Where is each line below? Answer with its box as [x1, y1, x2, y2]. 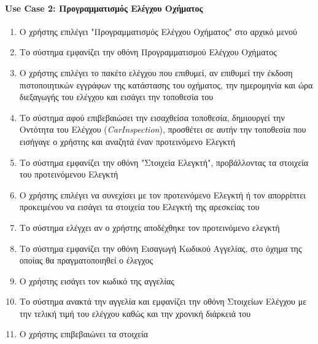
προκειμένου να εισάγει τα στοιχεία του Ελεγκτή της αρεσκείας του [19, 200, 260, 213]
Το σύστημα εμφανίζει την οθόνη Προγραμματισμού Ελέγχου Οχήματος [19, 45, 277, 58]
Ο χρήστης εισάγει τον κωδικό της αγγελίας [19, 274, 174, 287]
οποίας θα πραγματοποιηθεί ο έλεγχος [19, 254, 153, 267]
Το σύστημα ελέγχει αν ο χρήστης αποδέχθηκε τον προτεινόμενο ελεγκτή [19, 221, 280, 233]
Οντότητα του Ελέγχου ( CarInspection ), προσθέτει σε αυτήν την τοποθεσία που [19, 123, 306, 136]
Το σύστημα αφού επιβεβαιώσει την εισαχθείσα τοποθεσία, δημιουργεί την [19, 111, 285, 123]
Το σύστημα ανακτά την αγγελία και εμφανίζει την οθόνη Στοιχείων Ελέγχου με [19, 295, 307, 308]
